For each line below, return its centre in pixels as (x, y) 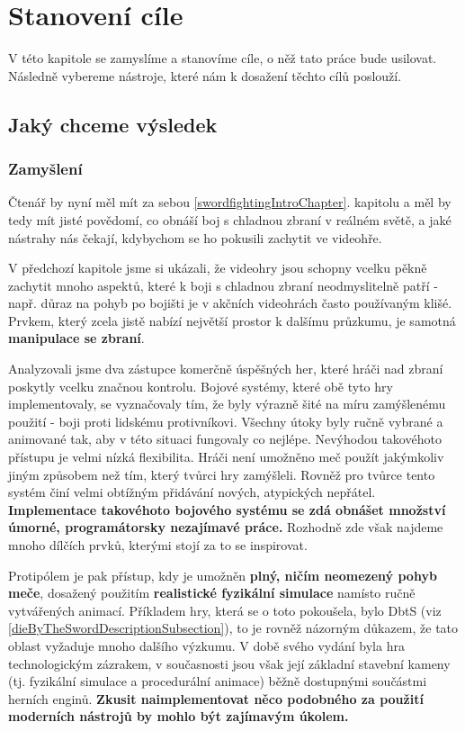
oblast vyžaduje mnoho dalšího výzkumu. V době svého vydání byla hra (206, 645)
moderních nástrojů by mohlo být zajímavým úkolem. (179, 716)
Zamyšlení (45, 169)
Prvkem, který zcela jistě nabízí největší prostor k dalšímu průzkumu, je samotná (232, 320)
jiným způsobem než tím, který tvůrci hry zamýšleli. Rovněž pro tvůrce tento (222, 474)
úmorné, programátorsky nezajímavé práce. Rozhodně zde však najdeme (226, 527)
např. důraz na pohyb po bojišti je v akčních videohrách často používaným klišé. (230, 303)
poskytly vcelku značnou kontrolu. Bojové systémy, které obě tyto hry (201, 386)
